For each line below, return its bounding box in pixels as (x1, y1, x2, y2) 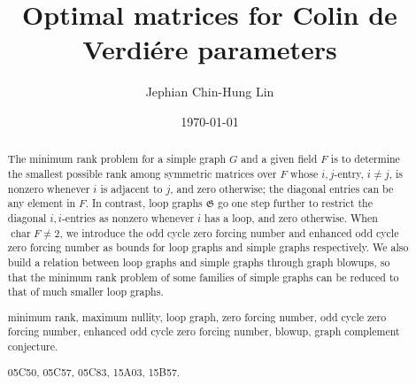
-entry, (334, 166, 364, 181)
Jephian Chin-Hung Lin (145, 82, 274, 101)
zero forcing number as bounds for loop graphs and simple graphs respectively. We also (7, 240, 409, 255)
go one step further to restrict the (217, 196, 373, 211)
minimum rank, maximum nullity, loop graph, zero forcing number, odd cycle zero (7, 309, 387, 324)
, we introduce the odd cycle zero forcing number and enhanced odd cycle (59, 225, 399, 240)
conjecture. (7, 339, 58, 354)
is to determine (330, 151, 400, 166)
